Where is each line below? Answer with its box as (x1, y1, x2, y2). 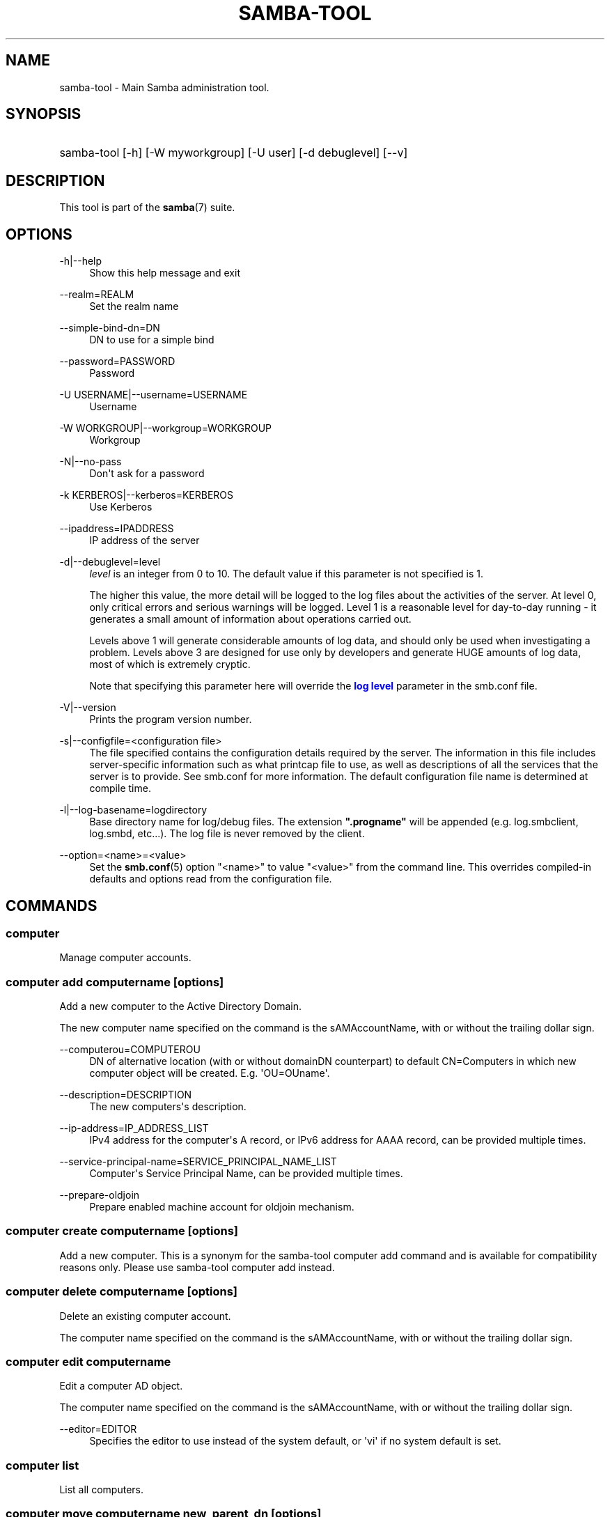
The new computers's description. (89, 1100, 247, 1113)
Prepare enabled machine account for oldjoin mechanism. (89, 1201, 354, 1213)
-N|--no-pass (59, 456, 122, 468)
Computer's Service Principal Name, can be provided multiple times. (89, 1167, 403, 1180)
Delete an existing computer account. (59, 1309, 231, 1322)
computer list (6, 1458, 79, 1472)
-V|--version (59, 701, 116, 714)
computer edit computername (6, 1354, 171, 1369)
